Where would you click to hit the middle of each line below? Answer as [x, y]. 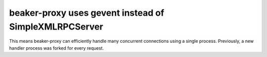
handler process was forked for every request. [56, 48]
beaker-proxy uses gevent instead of [87, 13]
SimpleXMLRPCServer [56, 27]
